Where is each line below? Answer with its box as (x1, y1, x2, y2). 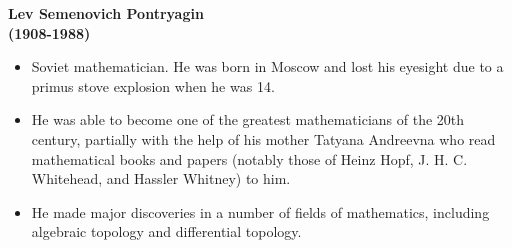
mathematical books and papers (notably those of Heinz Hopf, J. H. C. (31, 148, 468, 169)
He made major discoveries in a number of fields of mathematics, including (31, 201, 490, 222)
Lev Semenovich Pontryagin (8, 3, 204, 23)
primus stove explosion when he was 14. (31, 75, 275, 96)
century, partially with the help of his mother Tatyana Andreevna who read (31, 128, 496, 149)
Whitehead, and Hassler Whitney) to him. (31, 168, 291, 189)
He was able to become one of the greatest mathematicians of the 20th (31, 109, 465, 130)
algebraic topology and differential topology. (31, 221, 302, 242)
